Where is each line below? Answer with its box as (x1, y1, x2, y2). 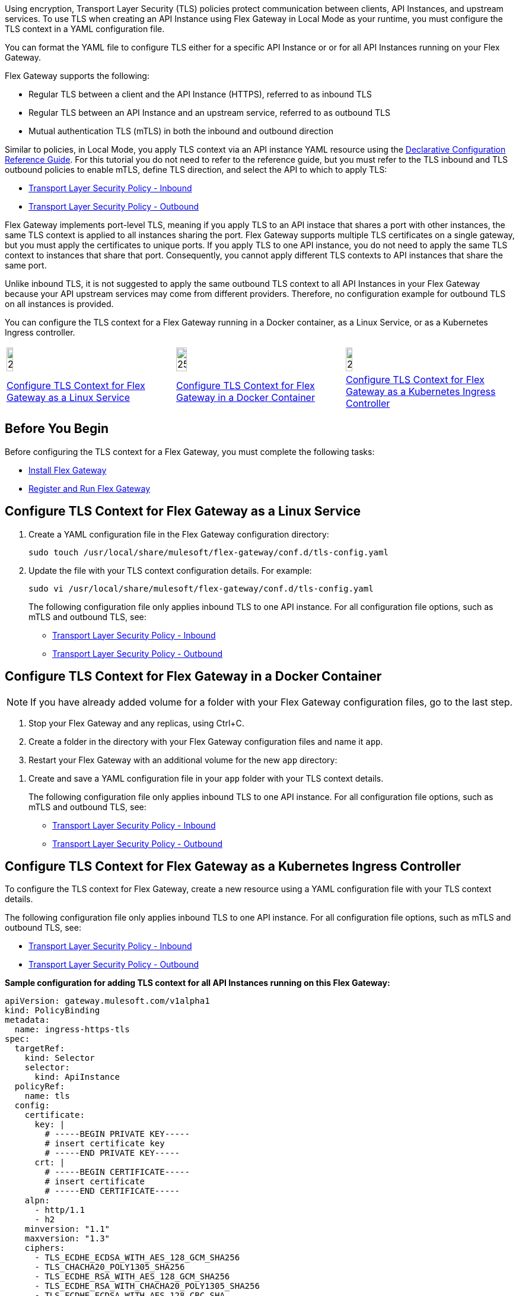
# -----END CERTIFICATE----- (44, 1186, 180, 1196)
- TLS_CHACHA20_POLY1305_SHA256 (34, 1262, 185, 1272)
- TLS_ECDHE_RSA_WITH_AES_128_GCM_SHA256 (34, 1272, 230, 1282)
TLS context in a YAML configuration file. (5, 24, 165, 34)
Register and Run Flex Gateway (28, 483, 151, 494)
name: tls (24, 1091, 70, 1101)
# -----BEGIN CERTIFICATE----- (44, 1167, 190, 1177)
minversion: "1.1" (24, 1224, 110, 1234)
